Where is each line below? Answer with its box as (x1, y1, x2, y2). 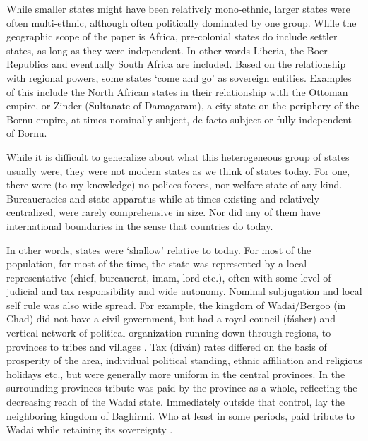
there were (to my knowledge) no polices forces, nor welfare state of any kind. (6, 177, 343, 192)
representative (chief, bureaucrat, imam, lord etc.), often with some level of (6, 270, 331, 284)
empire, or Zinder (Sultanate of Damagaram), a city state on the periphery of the (6, 98, 360, 113)
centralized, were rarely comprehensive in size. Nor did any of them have (6, 205, 321, 219)
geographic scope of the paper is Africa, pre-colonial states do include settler (6, 29, 338, 44)
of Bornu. (6, 126, 47, 140)
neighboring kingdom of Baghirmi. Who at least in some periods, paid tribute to (6, 408, 355, 423)
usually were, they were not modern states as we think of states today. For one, (6, 163, 350, 178)
